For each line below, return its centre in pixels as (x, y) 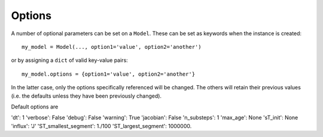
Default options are (35, 107)
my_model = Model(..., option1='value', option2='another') (112, 47)
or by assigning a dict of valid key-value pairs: (69, 60)
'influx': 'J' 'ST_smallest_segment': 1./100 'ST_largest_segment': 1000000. (101, 126)
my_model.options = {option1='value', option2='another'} (109, 74)
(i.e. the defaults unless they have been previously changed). (86, 96)
